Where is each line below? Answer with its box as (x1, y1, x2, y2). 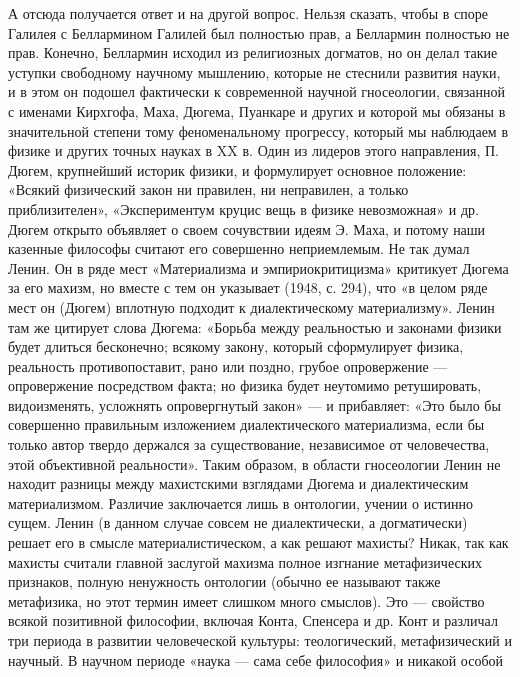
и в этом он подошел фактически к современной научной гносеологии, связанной (8, 81, 505, 102)
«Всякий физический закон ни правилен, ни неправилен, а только (8, 179, 409, 200)
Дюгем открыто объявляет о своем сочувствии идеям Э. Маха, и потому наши (8, 218, 486, 239)
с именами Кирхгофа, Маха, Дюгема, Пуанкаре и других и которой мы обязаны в (8, 100, 506, 121)
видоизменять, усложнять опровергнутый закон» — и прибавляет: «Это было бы (8, 394, 501, 415)
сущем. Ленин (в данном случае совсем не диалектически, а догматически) (8, 512, 468, 533)
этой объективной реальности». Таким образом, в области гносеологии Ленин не (8, 453, 501, 474)
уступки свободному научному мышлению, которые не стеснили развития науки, (8, 61, 501, 82)
